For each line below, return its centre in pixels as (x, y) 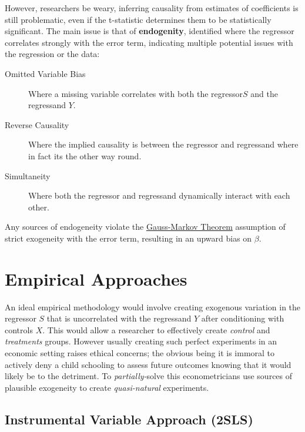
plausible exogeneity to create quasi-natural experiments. (107, 387)
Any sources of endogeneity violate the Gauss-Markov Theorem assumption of (145, 227)
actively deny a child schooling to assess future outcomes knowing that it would (148, 364)
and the (264, 93)
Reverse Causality (37, 124)
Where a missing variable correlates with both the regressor (136, 93)
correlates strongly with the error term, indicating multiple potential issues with (149, 42)
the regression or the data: (52, 54)
